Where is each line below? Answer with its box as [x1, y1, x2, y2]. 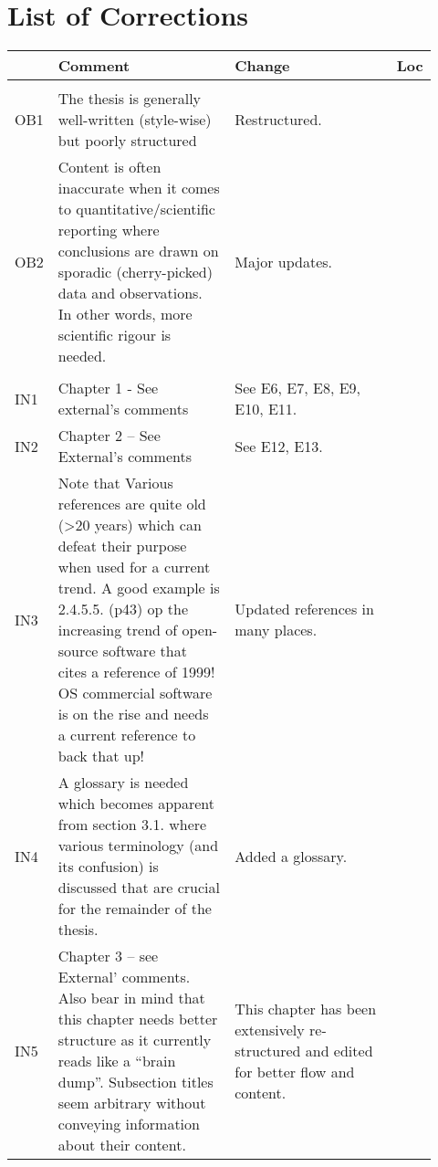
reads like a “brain [57, 1050, 176, 1072]
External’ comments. [57, 966, 191, 988]
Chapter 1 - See [57, 377, 159, 399]
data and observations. [57, 282, 203, 304]
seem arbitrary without [57, 1092, 206, 1114]
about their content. [57, 1134, 186, 1156]
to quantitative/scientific [57, 198, 215, 220]
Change [235, 55, 290, 77]
